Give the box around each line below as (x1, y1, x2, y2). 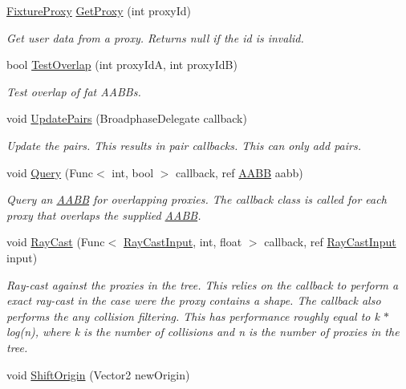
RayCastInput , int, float (123, 233, 242, 250)
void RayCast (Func (6, 233, 105, 250)
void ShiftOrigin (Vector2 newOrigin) (6, 366, 190, 383)
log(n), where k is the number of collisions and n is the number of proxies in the (6, 323, 400, 340)
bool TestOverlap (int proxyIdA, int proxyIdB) (6, 56, 238, 73)
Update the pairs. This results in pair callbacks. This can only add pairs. (6, 136, 362, 153)
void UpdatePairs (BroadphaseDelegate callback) (6, 110, 247, 127)
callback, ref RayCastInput (264, 233, 396, 250)
